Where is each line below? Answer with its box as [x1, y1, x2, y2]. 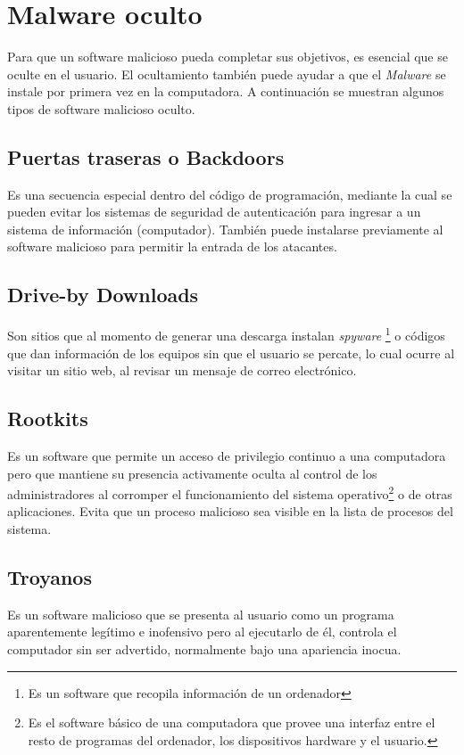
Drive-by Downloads [7, 281, 199, 308]
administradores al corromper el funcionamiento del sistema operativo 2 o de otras [7, 482, 452, 503]
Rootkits [7, 405, 88, 432]
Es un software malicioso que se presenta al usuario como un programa [7, 604, 394, 623]
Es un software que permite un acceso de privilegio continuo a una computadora [7, 446, 446, 464]
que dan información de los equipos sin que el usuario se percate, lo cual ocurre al [7, 343, 455, 362]
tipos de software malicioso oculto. [7, 99, 195, 118]
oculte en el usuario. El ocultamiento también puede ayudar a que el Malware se [7, 64, 446, 83]
